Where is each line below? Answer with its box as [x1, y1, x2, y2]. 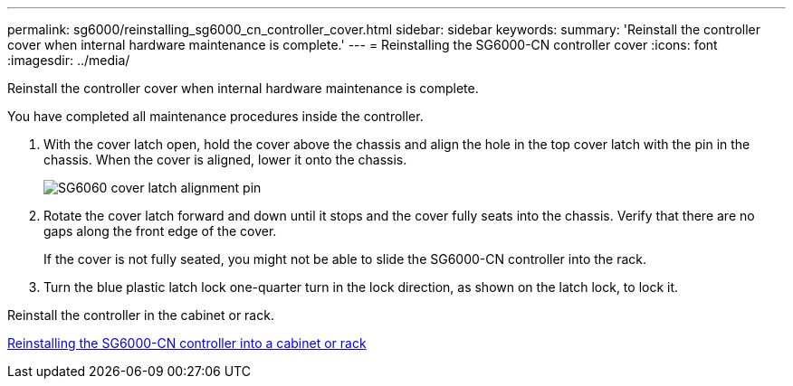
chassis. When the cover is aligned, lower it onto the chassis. [43, 152, 407, 167]
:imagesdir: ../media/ [7, 52, 130, 68]
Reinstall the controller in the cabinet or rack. [7, 307, 274, 323]
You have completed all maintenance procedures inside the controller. [7, 108, 424, 124]
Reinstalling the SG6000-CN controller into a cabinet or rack [7, 335, 367, 351]
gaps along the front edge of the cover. [43, 223, 277, 239]
